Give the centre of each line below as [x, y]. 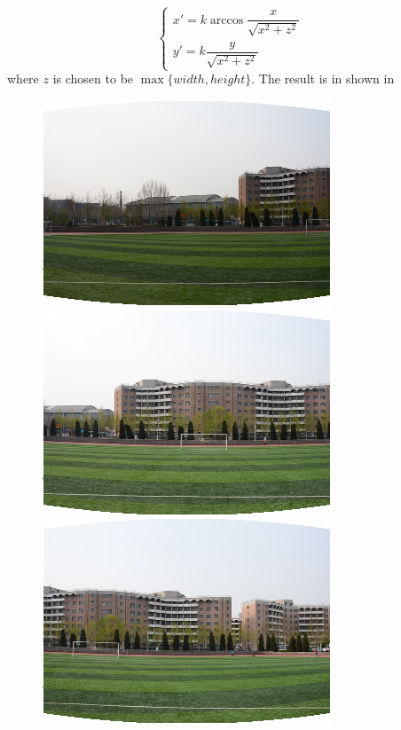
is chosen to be [93, 78]
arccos [227, 20]
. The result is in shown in [323, 78]
